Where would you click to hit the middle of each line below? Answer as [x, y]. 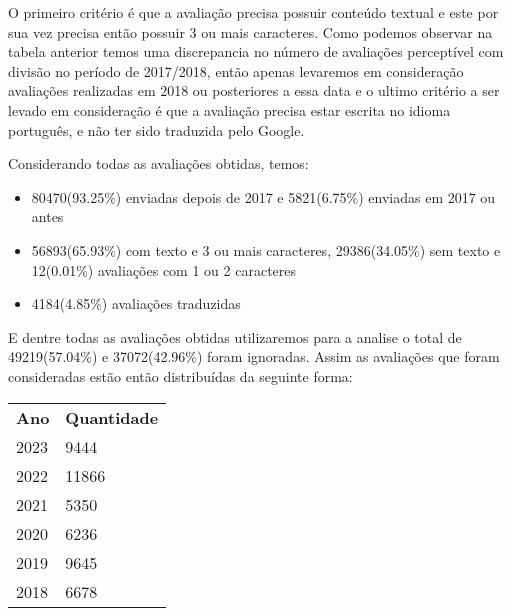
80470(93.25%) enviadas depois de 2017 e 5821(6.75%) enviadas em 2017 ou [263, 196]
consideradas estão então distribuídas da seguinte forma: [180, 375]
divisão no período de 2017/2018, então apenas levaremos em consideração [236, 70]
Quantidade [112, 417]
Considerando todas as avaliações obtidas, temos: [158, 163]
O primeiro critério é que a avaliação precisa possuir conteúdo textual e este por [253, 12]
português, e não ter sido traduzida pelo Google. [156, 129]
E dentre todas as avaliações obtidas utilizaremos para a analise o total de [235, 336]
